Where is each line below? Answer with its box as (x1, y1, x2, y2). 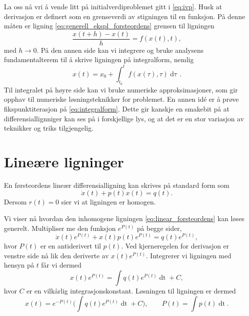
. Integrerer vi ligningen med (146, 250, 231, 260)
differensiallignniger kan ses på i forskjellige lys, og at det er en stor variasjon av (4, 113, 244, 123)
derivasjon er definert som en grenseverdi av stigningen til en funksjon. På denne (4, 11, 245, 21)
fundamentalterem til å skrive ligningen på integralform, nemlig (4, 54, 194, 65)
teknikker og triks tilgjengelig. (4, 123, 94, 133)
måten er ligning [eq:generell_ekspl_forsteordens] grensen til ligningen (4, 21, 215, 31)
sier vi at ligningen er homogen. (61, 197, 156, 207)
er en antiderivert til (40, 241, 101, 251)
